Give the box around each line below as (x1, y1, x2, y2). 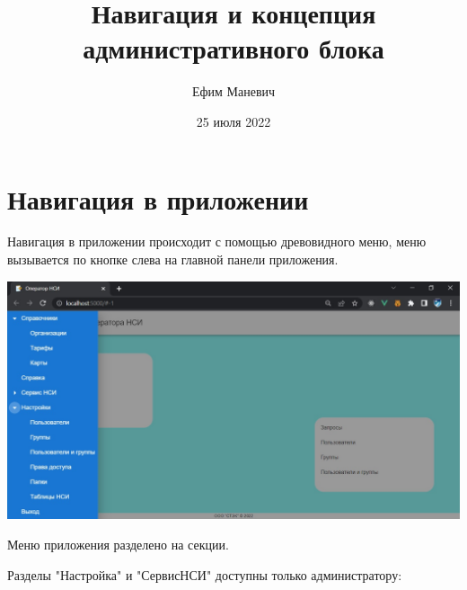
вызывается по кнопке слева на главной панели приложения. (7, 250, 339, 269)
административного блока (83, 30, 384, 67)
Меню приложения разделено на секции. (7, 535, 229, 554)
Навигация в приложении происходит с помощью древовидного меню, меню (7, 232, 427, 251)
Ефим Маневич (191, 82, 276, 101)
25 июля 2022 (196, 112, 271, 130)
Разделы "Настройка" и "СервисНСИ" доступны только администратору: (7, 565, 402, 584)
